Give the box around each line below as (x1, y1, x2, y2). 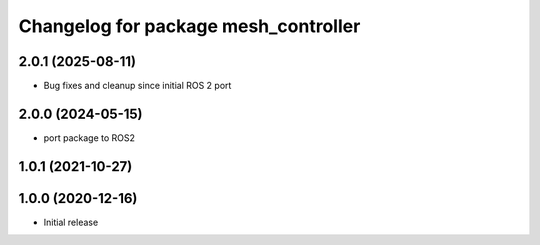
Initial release (43, 216, 99, 228)
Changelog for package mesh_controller (18, 15, 361, 37)
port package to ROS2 (43, 131, 135, 144)
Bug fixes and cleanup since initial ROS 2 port (43, 80, 232, 92)
